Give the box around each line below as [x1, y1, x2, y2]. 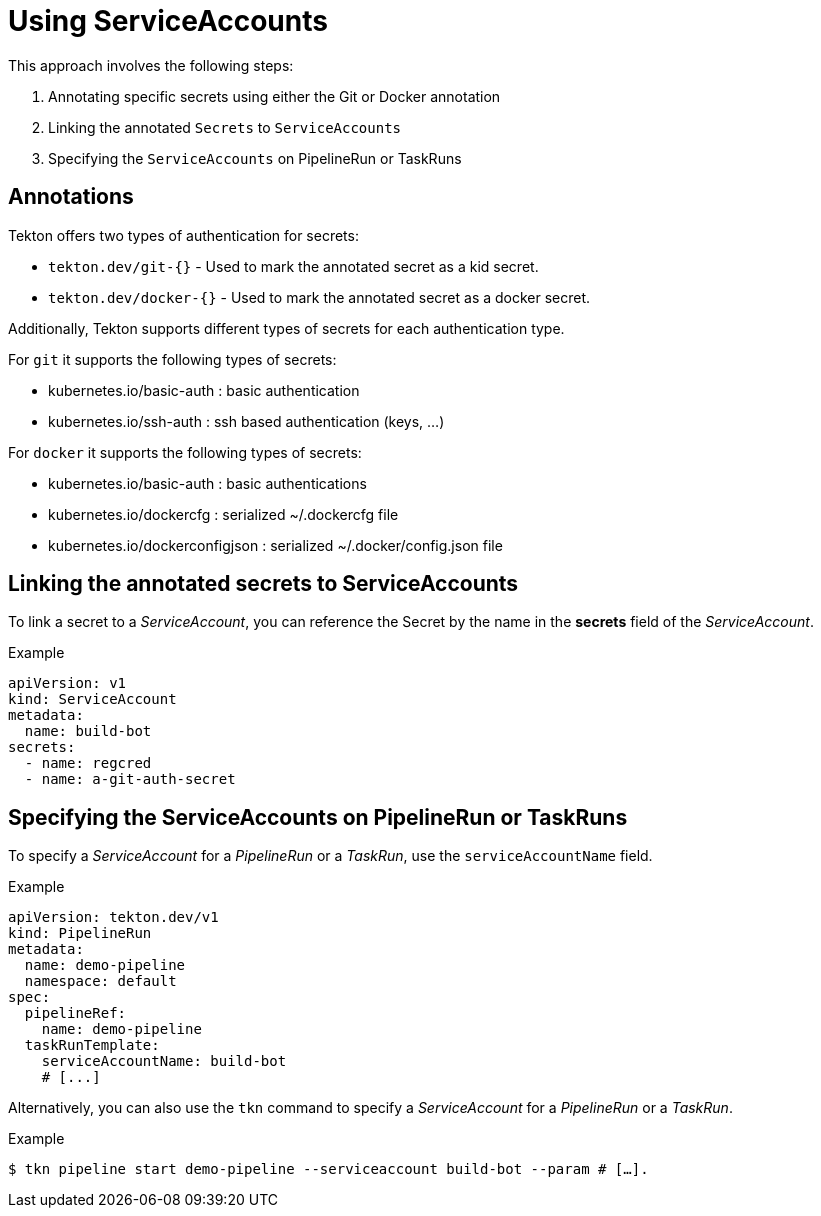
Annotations [8, 184, 134, 210]
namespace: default [24, 973, 177, 990]
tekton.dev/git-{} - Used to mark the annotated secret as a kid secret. [48, 257, 539, 275]
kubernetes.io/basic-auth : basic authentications [48, 474, 367, 492]
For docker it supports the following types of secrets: [8, 443, 362, 461]
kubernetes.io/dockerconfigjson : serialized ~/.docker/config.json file [48, 536, 503, 554]
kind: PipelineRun [8, 925, 152, 942]
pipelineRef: [24, 1005, 127, 1022]
